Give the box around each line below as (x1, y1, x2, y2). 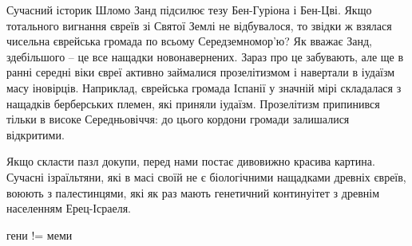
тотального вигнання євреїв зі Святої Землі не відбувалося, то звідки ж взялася (6, 17, 392, 33)
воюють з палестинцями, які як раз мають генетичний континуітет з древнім (6, 184, 379, 201)
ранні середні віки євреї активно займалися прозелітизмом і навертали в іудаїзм (6, 64, 395, 80)
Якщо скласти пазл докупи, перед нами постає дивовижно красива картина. (6, 153, 375, 170)
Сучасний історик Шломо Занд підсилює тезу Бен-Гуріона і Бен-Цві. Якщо (6, 2, 372, 18)
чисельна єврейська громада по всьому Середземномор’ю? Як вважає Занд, (6, 33, 372, 49)
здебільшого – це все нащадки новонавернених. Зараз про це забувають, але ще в (6, 48, 404, 64)
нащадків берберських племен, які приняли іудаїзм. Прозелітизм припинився (6, 95, 380, 111)
